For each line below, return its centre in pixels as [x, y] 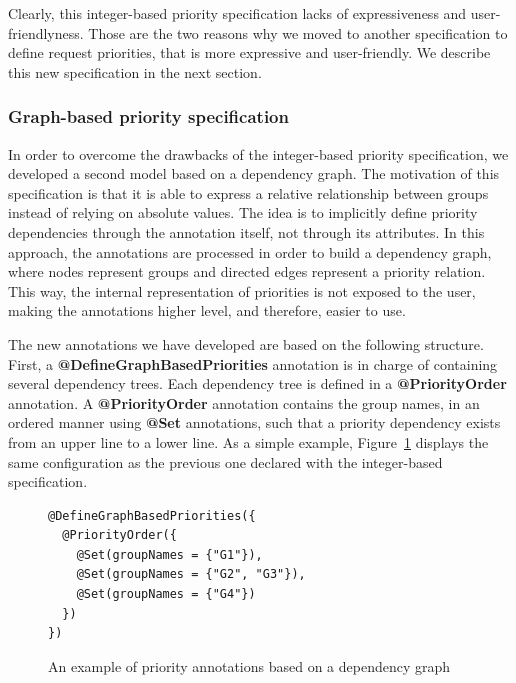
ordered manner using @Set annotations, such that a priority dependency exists [254, 422]
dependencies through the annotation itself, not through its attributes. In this [246, 231]
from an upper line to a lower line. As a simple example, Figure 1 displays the [248, 441]
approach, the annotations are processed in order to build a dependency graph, [250, 251]
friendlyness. [46, 32]
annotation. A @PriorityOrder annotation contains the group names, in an [244, 402]
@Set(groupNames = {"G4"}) [166, 594]
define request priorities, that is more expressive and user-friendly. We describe [249, 52]
